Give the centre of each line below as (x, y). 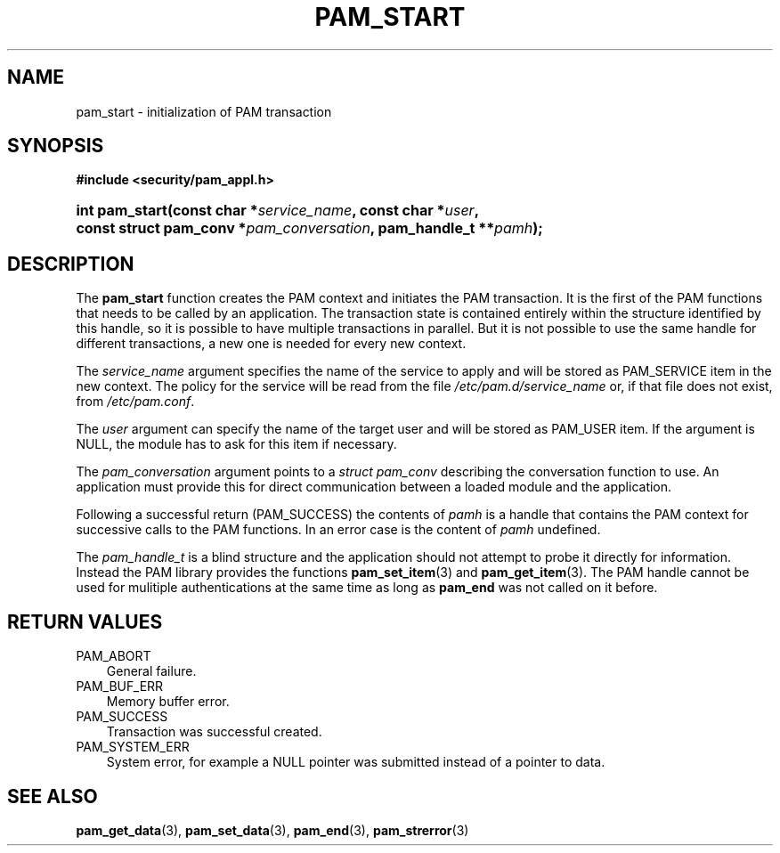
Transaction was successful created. (214, 732)
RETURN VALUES (85, 621)
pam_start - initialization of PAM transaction (204, 111)
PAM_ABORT (114, 656)
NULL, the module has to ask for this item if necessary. (236, 444)
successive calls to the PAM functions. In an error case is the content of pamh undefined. (338, 530)
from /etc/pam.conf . (135, 402)
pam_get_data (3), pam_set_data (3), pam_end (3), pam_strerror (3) (272, 830)
